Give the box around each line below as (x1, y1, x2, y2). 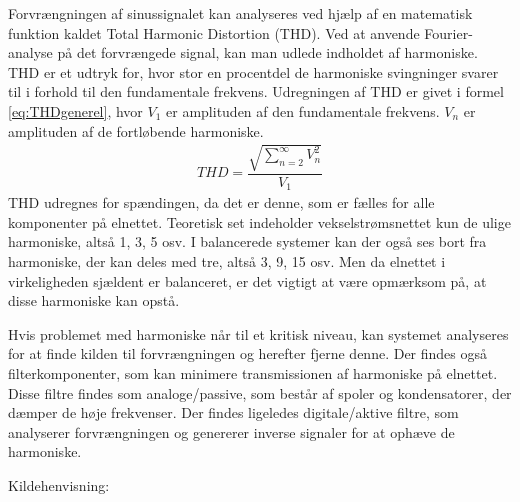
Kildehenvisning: (8, 474, 110, 495)
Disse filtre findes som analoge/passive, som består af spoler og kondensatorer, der (8, 382, 512, 403)
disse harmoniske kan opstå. (8, 290, 180, 311)
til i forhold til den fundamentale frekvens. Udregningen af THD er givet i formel (8, 81, 504, 102)
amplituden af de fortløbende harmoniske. (8, 120, 264, 141)
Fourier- (424, 22, 473, 43)
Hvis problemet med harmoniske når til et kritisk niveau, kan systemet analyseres (8, 323, 509, 344)
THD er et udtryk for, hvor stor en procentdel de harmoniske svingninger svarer (8, 61, 499, 82)
